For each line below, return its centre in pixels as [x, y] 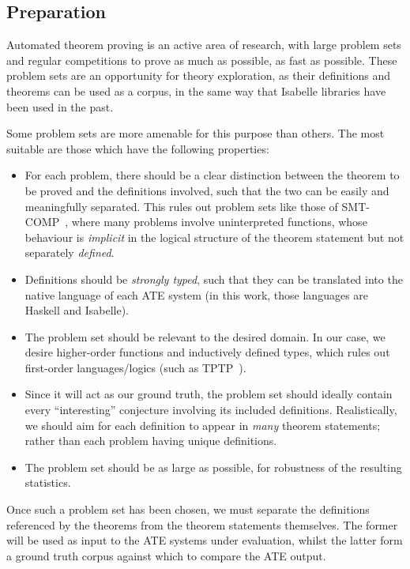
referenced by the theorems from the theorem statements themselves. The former [202, 524]
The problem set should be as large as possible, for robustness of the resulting [213, 467]
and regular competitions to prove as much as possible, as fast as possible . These [202, 60]
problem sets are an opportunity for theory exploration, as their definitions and [198, 75]
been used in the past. [60, 106]
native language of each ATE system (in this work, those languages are [197, 294]
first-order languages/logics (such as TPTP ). [135, 367]
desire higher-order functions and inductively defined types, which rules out [207, 352]
